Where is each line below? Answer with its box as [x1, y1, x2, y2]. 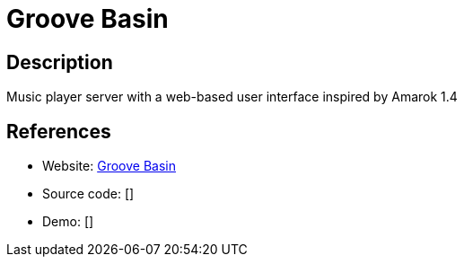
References [6, 119, 111, 143]
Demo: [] [42, 214, 94, 230]
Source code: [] [42, 186, 135, 202]
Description [6, 50, 113, 74]
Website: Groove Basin [42, 158, 176, 174]
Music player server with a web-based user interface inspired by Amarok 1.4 [6, 89, 458, 105]
